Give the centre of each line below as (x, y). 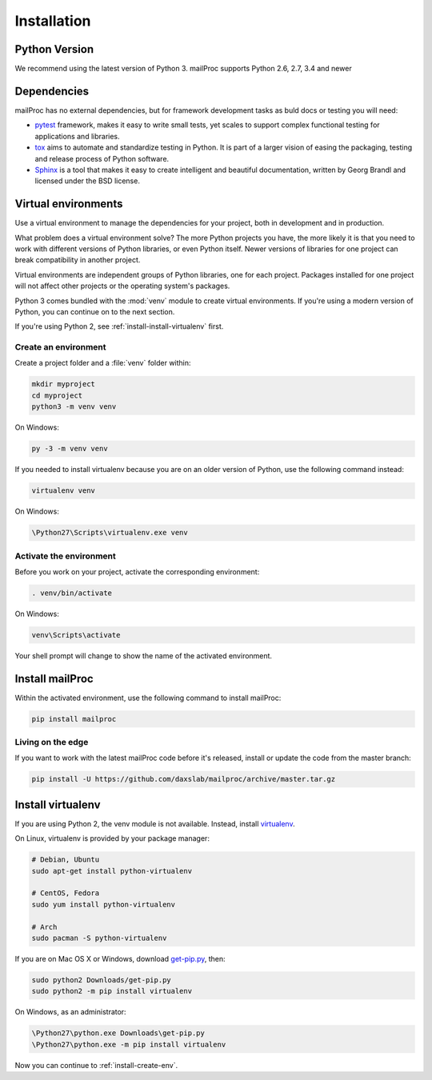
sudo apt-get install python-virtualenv (112, 871)
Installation (53, 21)
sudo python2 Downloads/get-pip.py (101, 980)
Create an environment (60, 347)
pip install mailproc (74, 719)
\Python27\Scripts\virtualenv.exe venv (110, 533)
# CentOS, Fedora (66, 893)
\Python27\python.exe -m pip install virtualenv (129, 1044)
